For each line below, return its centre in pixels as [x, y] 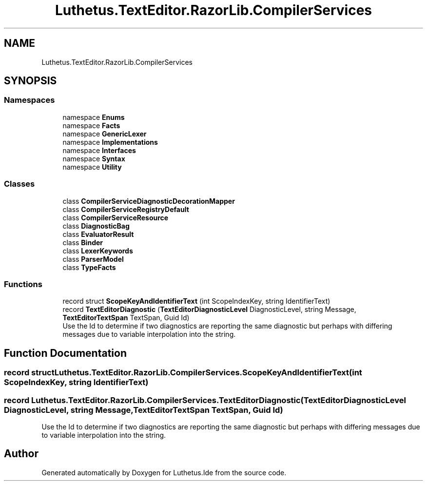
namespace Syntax [94, 158]
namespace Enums [94, 117]
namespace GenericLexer [105, 134]
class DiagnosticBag [96, 226]
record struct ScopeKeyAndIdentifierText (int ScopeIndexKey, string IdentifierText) [196, 301]
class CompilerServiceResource [116, 217]
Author [21, 454]
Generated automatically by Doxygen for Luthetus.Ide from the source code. [164, 472]
